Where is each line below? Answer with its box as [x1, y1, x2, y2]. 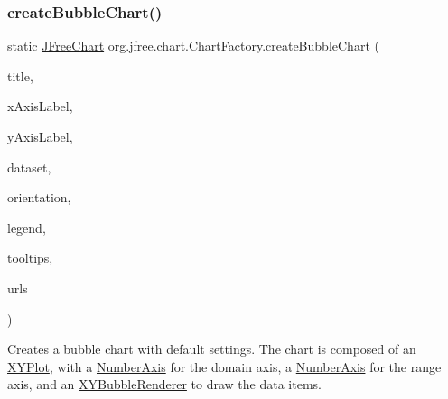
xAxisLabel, [7, 97, 73, 116]
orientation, [7, 188, 71, 207]
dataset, [7, 157, 51, 176]
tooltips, [7, 248, 53, 267]
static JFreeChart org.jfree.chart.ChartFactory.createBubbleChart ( [7, 36, 379, 55]
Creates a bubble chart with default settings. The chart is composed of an [7, 339, 416, 358]
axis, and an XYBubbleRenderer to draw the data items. [7, 375, 322, 394]
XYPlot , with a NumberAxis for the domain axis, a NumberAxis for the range [7, 357, 442, 376]
